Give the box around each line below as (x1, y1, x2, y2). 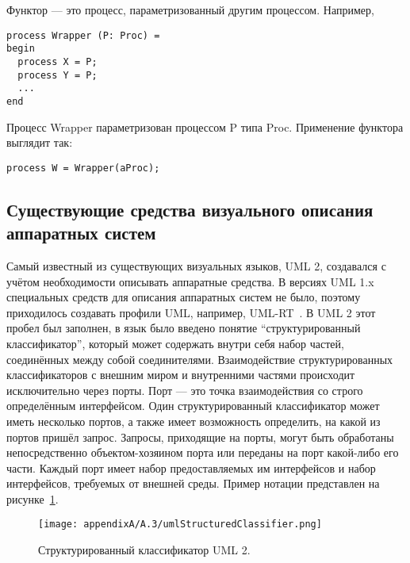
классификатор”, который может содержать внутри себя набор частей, (6, 335, 344, 351)
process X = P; (17, 56, 98, 67)
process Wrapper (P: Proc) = (6, 29, 160, 41)
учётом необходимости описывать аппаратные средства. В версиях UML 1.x (6, 273, 374, 289)
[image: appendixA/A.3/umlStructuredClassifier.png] (38, 519, 322, 530)
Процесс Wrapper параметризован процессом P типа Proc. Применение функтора (6, 118, 404, 135)
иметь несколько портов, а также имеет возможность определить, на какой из (6, 412, 381, 429)
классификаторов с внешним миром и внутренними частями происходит (6, 366, 355, 383)
